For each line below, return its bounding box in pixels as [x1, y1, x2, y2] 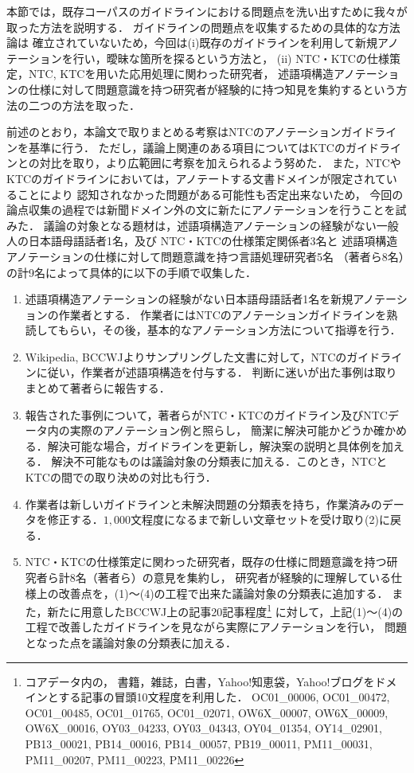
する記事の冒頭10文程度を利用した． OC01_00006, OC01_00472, [58, 689, 390, 705]
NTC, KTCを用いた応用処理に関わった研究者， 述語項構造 [28, 65, 334, 82]
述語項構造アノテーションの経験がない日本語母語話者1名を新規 [25, 291, 353, 307]
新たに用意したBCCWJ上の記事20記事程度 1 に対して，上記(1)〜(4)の [47, 601, 404, 619]
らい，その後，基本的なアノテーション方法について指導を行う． [68, 322, 401, 338]
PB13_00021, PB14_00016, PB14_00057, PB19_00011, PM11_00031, [25, 736, 373, 752]
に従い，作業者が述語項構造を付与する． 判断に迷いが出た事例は [36, 364, 375, 381]
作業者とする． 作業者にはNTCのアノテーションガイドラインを [58, 306, 387, 322]
